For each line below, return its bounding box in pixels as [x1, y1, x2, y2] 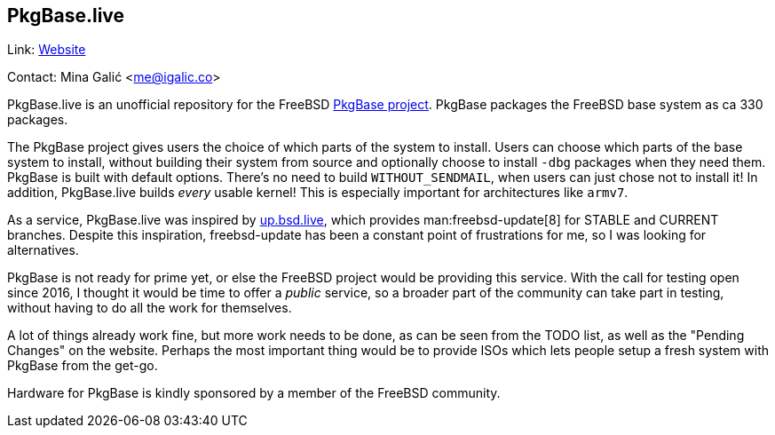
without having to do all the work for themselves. [7, 300, 292, 316]
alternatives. [7, 242, 79, 258]
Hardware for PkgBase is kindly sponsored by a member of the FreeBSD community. [7, 385, 501, 401]
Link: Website [7, 42, 86, 58]
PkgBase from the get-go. [7, 358, 158, 374]
